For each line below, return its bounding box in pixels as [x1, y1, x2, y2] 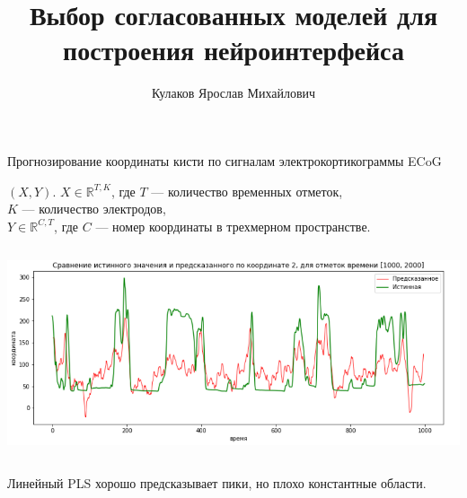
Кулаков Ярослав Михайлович [151, 83, 316, 102]
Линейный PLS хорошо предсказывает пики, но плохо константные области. [7, 474, 427, 492]
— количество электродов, [22, 199, 166, 218]
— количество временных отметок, [151, 181, 343, 200]
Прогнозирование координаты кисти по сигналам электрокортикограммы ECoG [7, 151, 442, 170]
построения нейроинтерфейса [63, 31, 404, 68]
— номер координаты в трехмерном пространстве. [95, 216, 371, 235]
